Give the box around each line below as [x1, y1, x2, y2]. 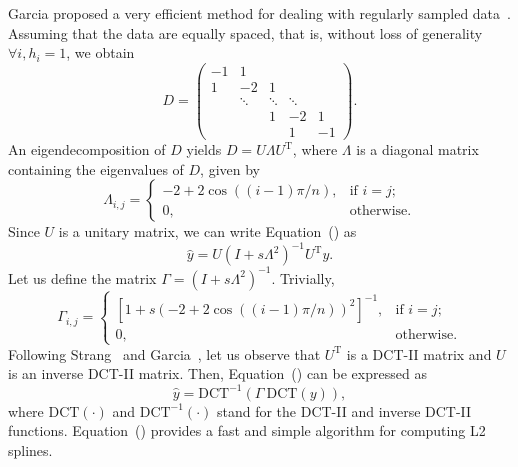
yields [186, 139, 222, 159]
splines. [8, 439, 53, 460]
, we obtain [66, 42, 135, 63]
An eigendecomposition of [8, 139, 166, 159]
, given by [200, 158, 261, 179]
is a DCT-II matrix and [346, 343, 492, 364]
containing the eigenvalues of [8, 158, 184, 179]
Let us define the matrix [8, 267, 157, 288]
